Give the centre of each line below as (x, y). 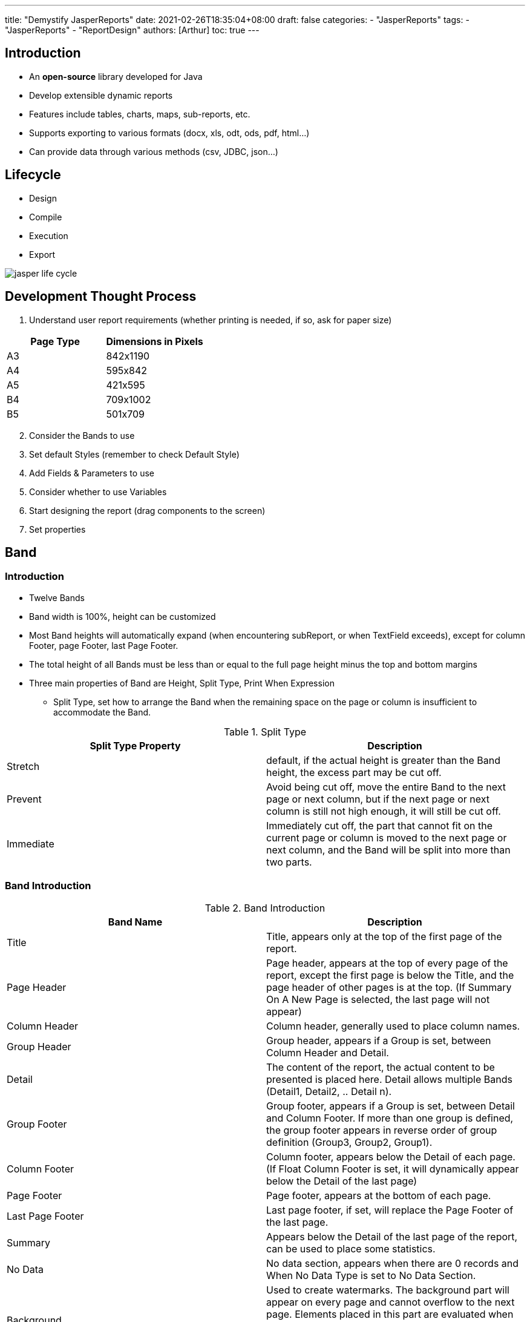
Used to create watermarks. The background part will (388, 1290)
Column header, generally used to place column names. (393, 1026)
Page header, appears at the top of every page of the (387, 963)
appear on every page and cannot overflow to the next (391, 1302)
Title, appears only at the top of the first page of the (384, 936)
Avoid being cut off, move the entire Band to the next (386, 787)
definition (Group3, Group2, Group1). (349, 1142)
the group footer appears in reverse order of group (382, 1130)
